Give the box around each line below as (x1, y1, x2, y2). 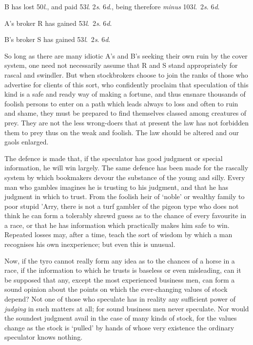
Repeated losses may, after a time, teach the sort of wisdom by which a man (4, 229, 233, 240)
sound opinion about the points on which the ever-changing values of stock (4, 284, 228, 294)
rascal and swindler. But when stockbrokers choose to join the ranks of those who (4, 69, 248, 80)
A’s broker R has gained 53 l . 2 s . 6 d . (4, 18, 112, 28)
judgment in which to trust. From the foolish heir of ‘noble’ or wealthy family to (4, 191, 245, 202)
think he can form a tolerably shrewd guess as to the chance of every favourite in (4, 210, 246, 221)
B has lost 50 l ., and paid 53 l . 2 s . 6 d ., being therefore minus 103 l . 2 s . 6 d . (4, 1, 220, 11)
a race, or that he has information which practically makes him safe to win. (4, 220, 230, 230)
